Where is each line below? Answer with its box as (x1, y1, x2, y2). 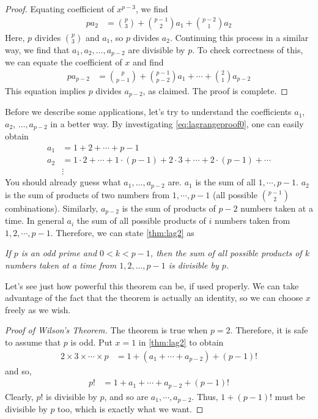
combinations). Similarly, (5, 201, 98, 214)
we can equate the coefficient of (5, 56, 122, 69)
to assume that (5, 336, 61, 348)
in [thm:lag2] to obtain (138, 336, 224, 348)
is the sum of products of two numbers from (5, 188, 170, 201)
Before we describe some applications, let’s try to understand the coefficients (5, 105, 292, 118)
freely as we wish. (5, 303, 71, 316)
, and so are (104, 390, 149, 402)
